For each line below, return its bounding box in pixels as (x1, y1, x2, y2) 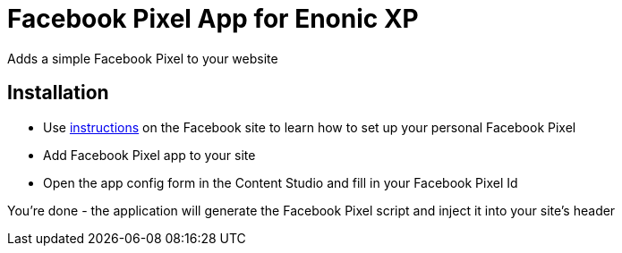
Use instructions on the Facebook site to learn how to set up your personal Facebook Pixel (43, 119, 576, 135)
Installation (7, 81, 109, 105)
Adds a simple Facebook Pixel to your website (7, 50, 278, 66)
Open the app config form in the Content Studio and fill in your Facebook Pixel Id (43, 174, 518, 190)
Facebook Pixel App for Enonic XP (7, 4, 419, 34)
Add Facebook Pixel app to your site (43, 147, 256, 163)
